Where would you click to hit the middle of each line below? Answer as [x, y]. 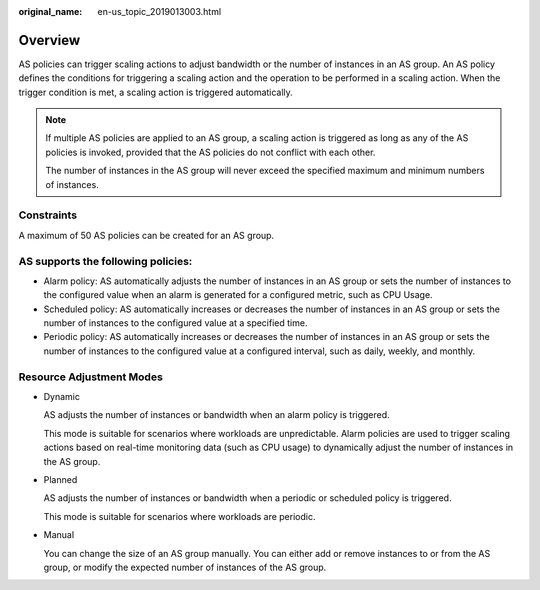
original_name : [50, 11]
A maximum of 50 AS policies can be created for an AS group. [146, 235]
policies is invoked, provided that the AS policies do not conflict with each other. [210, 152]
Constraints [48, 215]
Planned [60, 479]
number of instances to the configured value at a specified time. [175, 323]
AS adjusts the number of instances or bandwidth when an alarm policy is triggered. [216, 415]
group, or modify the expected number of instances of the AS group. [185, 567]
